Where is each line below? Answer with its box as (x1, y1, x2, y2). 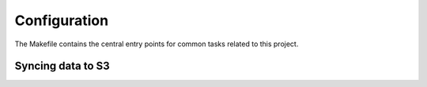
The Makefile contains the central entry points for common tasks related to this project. (14, 39, 299, 49)
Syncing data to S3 (14, 60, 110, 73)
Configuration (14, 12, 109, 29)
